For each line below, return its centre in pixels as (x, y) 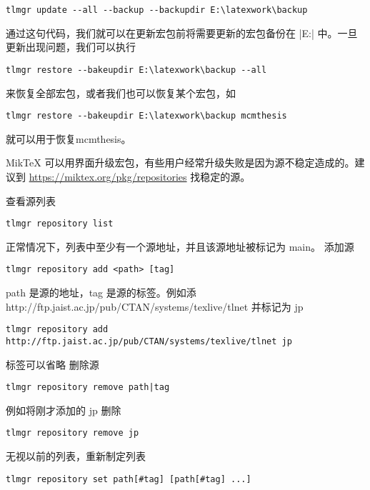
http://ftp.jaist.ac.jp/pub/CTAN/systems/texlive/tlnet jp (149, 341)
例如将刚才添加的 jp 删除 (64, 410)
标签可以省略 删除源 (52, 364)
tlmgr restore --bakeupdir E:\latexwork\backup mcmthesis (146, 116)
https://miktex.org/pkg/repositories (108, 176)
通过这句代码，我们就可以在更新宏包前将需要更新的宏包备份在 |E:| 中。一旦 (182, 32)
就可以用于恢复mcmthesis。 (69, 138)
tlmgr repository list (60, 224)
